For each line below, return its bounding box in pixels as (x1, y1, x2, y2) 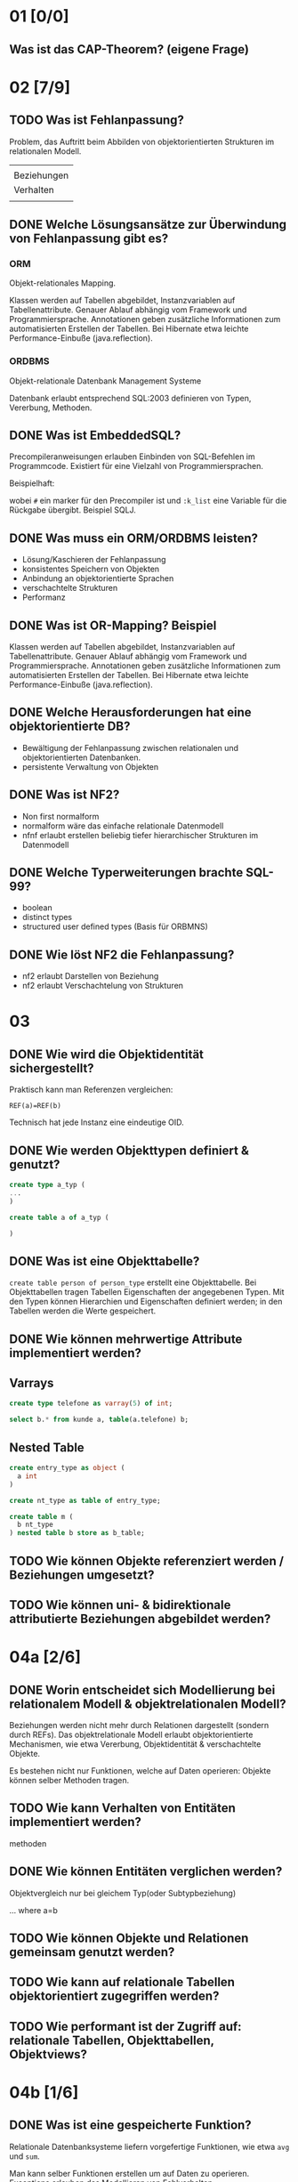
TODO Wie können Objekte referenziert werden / (9, 1553, 285, 1568)
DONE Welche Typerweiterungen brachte (9, 865, 244, 880)
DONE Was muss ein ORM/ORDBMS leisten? (9, 530, 259, 545)
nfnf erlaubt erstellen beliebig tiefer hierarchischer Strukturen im (21, 829, 259, 840)
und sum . (9, 2151, 40, 2162)
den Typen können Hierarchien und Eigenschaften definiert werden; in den (9, 1297, 283, 1307)
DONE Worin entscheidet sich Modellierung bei (9, 1682, 276, 1697)
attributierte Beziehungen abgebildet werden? (9, 1611, 271, 1626)
